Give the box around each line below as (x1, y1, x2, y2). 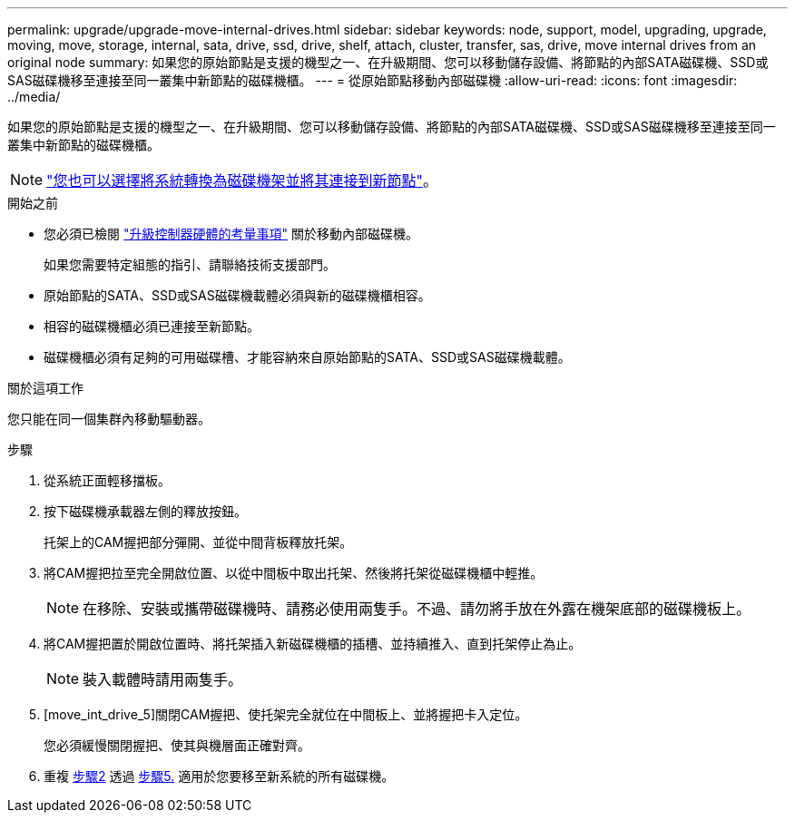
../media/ (7, 89, 61, 104)
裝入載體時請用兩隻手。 (83, 670, 243, 688)
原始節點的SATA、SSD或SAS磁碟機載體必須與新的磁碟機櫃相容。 (44, 288, 431, 303)
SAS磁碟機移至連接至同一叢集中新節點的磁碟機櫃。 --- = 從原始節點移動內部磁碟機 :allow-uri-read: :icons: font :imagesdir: (7, 73, 738, 88)
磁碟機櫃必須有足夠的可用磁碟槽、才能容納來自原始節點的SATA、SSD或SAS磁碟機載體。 (44, 349, 571, 365)
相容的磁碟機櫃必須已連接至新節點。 (44, 318, 260, 334)
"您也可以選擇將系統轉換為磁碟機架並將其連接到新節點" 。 (46, 171, 437, 190)
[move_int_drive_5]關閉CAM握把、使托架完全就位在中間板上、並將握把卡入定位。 (44, 707, 528, 722)
